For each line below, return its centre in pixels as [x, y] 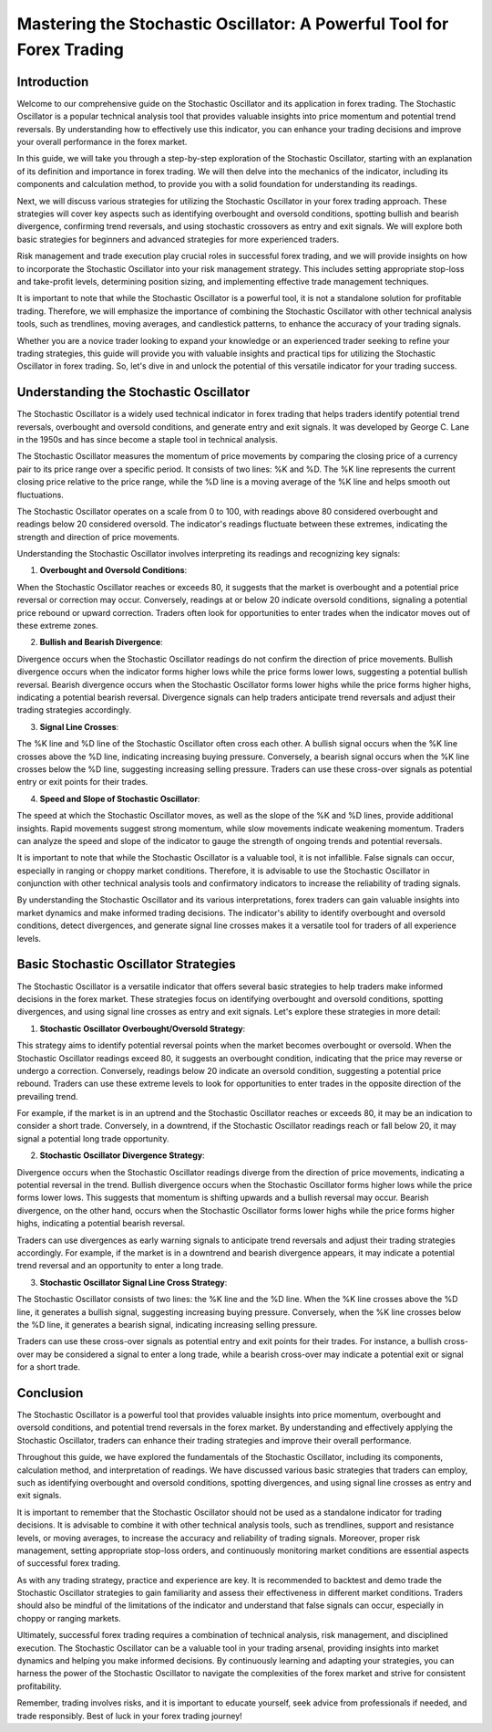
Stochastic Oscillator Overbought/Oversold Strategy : [143, 1028]
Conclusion [50, 1393]
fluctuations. [40, 495]
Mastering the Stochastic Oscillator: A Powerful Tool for [233, 24]
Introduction [53, 82]
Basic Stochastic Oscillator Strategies [126, 964]
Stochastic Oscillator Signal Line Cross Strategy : [133, 1282]
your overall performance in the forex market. [102, 142]
